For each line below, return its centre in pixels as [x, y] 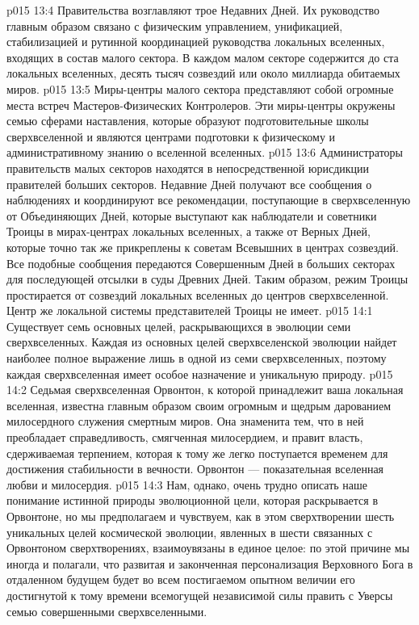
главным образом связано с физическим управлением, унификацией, [175, 25]
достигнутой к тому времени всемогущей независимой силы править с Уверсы [200, 595]
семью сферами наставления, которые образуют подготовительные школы [188, 121]
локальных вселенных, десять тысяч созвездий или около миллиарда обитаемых [203, 73]
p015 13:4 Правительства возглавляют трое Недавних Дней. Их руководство [193, 10]
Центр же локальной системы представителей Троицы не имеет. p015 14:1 [190, 310]
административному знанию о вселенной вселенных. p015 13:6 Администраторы [205, 152]
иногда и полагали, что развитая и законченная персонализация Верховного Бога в [210, 563]
